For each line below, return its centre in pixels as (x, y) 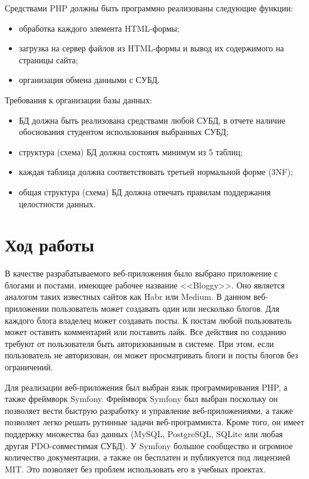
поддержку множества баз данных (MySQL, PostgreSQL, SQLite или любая (144, 433)
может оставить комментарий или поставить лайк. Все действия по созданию (146, 332)
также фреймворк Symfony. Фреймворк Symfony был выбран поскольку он (141, 399)
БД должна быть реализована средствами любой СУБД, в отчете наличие (152, 120)
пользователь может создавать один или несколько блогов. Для (166, 308)
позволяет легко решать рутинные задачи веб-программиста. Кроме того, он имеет (155, 422)
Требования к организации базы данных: (78, 99)
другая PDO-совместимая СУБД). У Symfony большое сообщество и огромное (149, 445)
